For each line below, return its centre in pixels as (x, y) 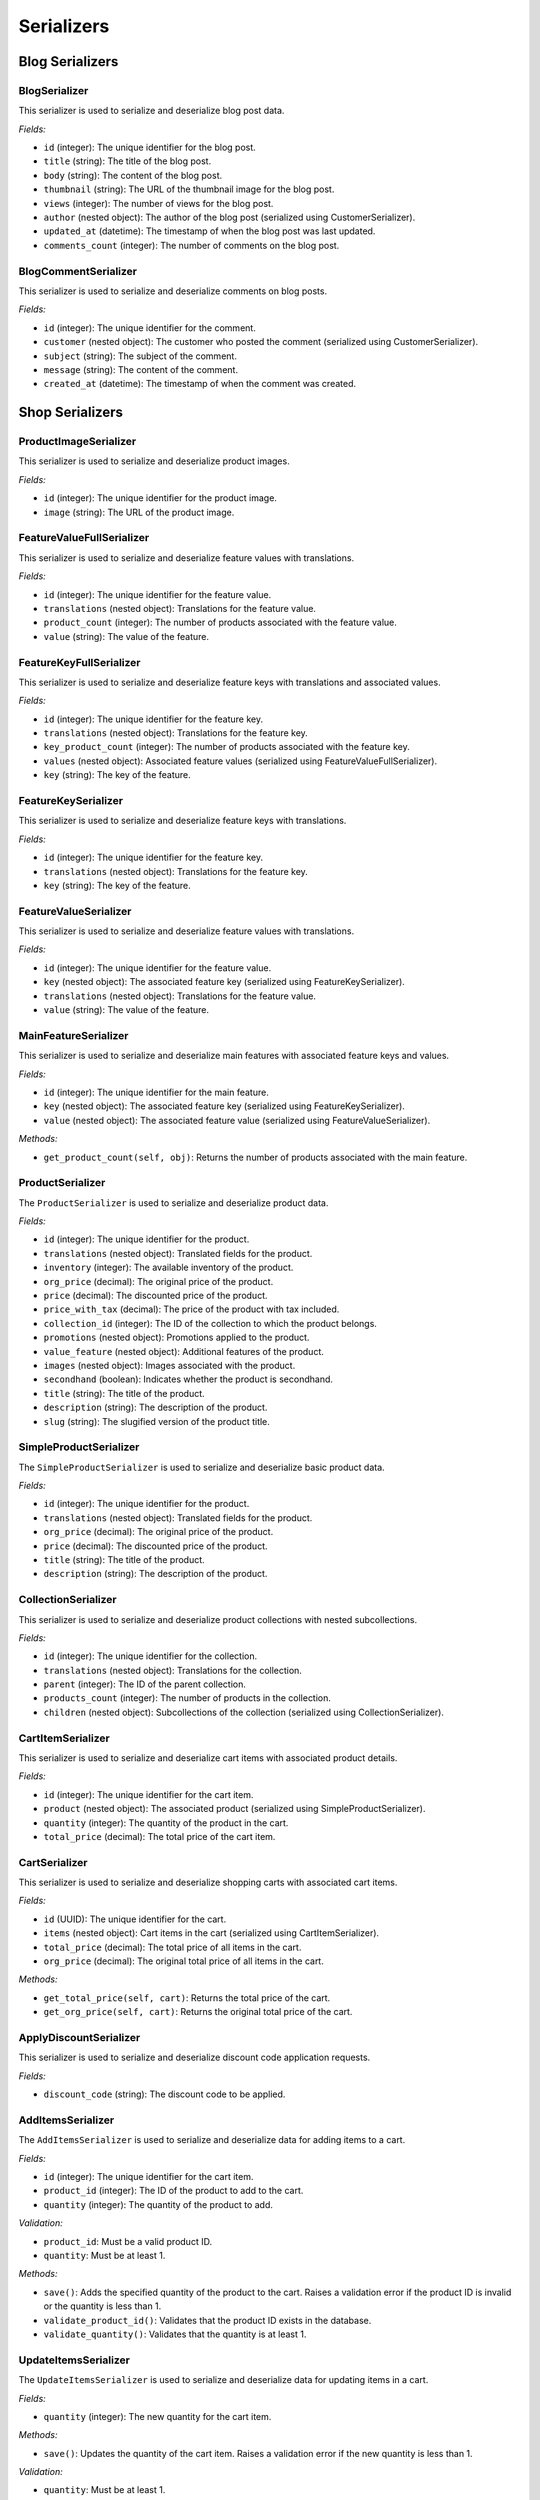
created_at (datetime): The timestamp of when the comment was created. (200, 384)
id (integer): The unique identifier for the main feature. (156, 1092)
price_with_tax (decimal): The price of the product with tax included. (191, 1309)
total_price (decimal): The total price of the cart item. (159, 1836)
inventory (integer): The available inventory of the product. (168, 1267)
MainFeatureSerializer (73, 1035)
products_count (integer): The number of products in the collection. (187, 1698)
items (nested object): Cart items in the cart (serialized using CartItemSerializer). (211, 1933)
